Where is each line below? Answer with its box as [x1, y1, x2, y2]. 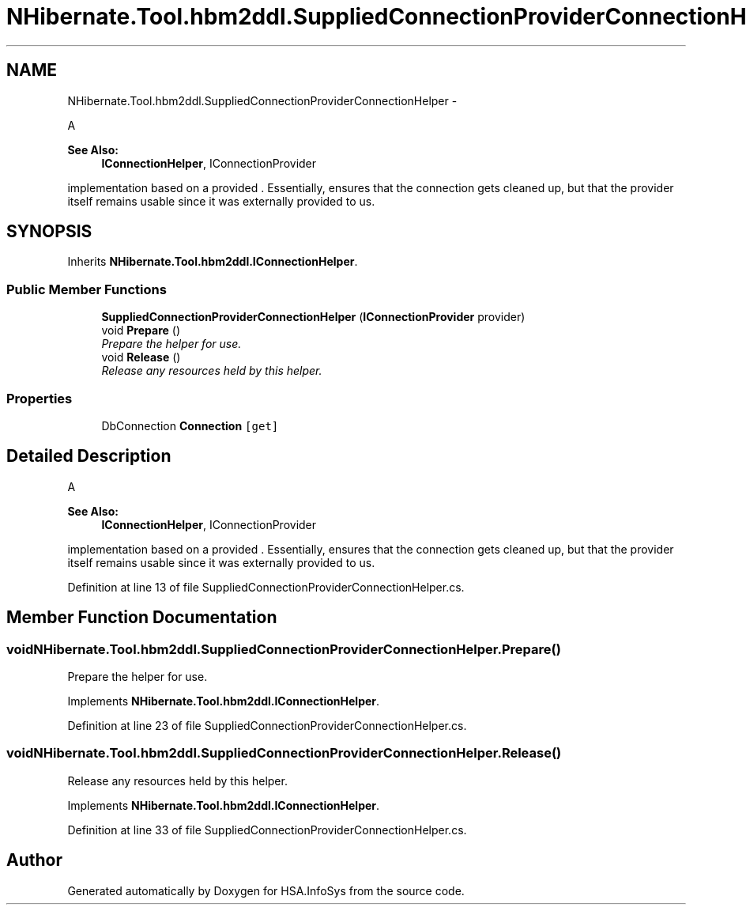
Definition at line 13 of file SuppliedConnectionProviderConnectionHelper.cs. [67, 580, 465, 594]
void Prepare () [101, 323, 180, 338]
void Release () [101, 350, 181, 365]
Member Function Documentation [6, 607, 277, 628]
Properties [6, 390, 73, 406]
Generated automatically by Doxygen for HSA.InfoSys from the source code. [67, 883, 465, 898]
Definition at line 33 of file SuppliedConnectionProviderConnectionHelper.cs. [67, 822, 467, 837]
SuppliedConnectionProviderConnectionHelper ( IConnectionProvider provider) [101, 310, 526, 324]
